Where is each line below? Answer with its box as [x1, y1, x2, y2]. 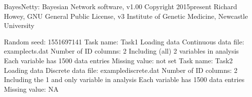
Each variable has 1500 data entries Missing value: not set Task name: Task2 [4, 55, 233, 65]
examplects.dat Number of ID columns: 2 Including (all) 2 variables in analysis [4, 46, 239, 56]
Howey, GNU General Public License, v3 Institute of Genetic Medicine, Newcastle [4, 11, 248, 21]
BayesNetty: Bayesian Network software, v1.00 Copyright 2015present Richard [4, 1, 237, 11]
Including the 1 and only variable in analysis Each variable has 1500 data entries [4, 74, 245, 84]
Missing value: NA [4, 83, 59, 94]
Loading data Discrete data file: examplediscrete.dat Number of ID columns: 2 [4, 65, 238, 75]
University [4, 20, 35, 30]
